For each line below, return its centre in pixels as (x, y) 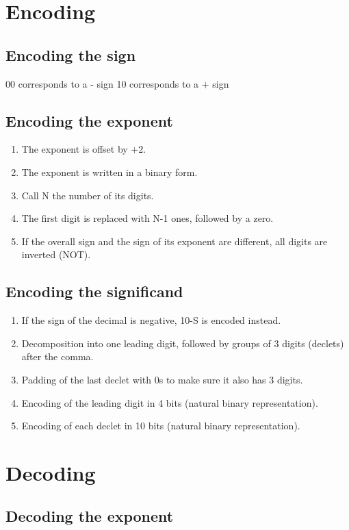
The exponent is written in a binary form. (109, 172)
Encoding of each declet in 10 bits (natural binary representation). (161, 426)
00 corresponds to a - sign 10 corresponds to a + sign (117, 83)
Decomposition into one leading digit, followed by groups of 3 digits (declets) (183, 343)
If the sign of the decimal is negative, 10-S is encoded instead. (151, 320)
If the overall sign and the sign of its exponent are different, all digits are (174, 241)
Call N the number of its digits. (88, 195)
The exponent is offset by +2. (84, 149)
